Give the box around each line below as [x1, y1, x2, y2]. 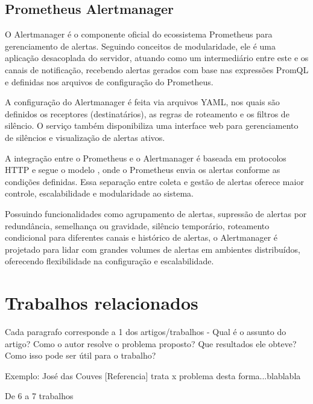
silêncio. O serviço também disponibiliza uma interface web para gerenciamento [5, 119, 299, 132]
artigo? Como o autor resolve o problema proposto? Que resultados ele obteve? [5, 337, 297, 350]
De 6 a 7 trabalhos [5, 389, 74, 402]
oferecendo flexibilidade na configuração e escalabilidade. [5, 255, 214, 267]
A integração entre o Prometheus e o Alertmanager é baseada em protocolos [5, 151, 286, 164]
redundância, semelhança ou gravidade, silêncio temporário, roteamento [5, 219, 270, 232]
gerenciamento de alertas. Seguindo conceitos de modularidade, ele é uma [5, 39, 276, 52]
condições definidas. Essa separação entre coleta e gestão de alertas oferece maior [5, 175, 304, 187]
